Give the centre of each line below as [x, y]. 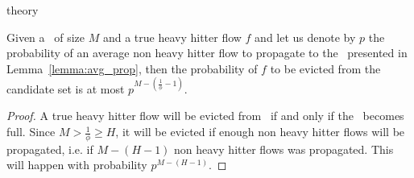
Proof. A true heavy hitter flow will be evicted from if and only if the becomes [205, 116]
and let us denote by [305, 37]
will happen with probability [77, 165]
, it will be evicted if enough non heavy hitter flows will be [260, 132]
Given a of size [46, 37]
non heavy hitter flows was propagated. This [284, 149]
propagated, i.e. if [50, 149]
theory [23, 10]
